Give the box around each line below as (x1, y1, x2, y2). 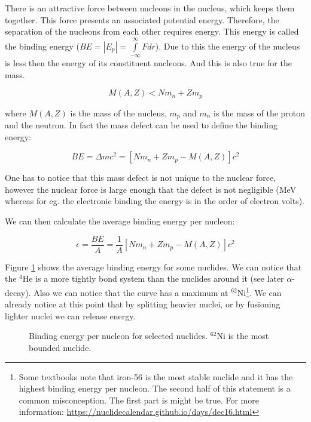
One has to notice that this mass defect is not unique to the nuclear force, (5, 171, 276, 184)
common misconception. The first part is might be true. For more (19, 393, 259, 406)
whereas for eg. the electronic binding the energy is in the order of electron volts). (5, 195, 304, 207)
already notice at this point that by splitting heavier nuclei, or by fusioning (5, 298, 280, 310)
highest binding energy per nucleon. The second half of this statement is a (19, 382, 291, 395)
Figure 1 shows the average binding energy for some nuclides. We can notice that (5, 260, 302, 273)
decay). (5, 286, 31, 298)
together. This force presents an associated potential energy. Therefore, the (5, 13, 279, 26)
